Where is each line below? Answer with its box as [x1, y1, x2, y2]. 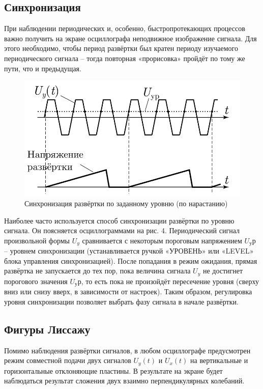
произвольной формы [4, 235, 70, 245]
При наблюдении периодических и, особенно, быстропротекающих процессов [4, 23, 245, 34]
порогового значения [4, 275, 68, 286]
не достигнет [202, 265, 243, 276]
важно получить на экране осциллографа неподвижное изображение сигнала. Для [4, 33, 257, 43]
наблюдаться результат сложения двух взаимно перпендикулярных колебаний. [4, 375, 245, 386]
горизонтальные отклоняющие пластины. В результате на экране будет [4, 365, 223, 376]
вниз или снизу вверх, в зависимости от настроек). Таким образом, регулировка [4, 286, 252, 297]
